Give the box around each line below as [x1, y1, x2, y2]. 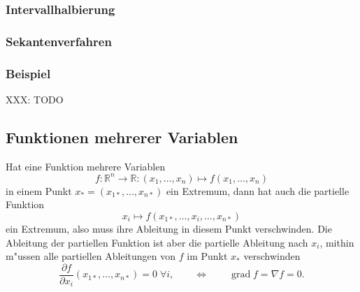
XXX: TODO [6, 92, 64, 106]
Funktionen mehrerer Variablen [6, 126, 238, 147]
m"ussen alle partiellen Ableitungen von [6, 249, 176, 263]
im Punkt [187, 249, 228, 263]
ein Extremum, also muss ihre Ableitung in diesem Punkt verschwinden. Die [6, 221, 332, 235]
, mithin [319, 235, 354, 249]
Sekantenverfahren [6, 32, 112, 50]
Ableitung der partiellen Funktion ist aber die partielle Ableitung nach [6, 235, 308, 249]
